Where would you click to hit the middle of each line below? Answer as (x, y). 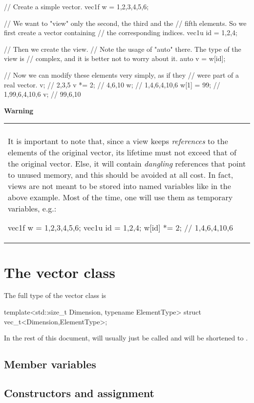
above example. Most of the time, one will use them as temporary (120, 197)
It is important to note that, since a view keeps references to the (118, 141)
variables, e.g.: (32, 209)
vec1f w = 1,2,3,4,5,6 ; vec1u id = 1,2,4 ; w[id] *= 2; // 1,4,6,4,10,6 (120, 228)
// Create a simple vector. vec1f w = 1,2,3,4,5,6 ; (76, 6)
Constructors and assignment (79, 393)
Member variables (50, 364)
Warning (19, 110)
